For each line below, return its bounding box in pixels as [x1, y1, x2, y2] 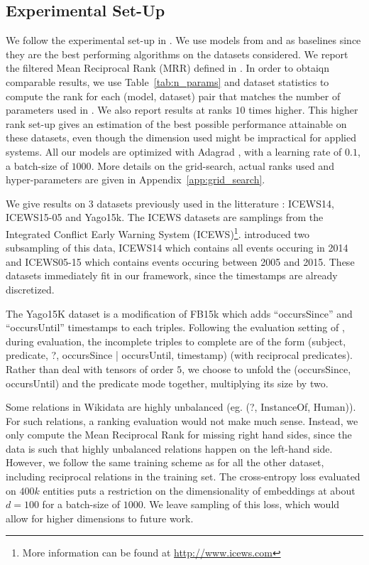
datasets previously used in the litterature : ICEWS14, [97, 195, 334, 210]
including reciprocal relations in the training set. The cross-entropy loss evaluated [6, 469, 360, 484]
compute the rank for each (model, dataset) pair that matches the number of [6, 88, 341, 103]
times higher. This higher [248, 102, 358, 117]
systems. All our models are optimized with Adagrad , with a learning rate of [6, 144, 342, 158]
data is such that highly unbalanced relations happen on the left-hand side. [6, 441, 333, 456]
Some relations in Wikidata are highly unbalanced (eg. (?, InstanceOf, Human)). [6, 399, 356, 414]
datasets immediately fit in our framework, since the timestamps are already [6, 268, 338, 283]
